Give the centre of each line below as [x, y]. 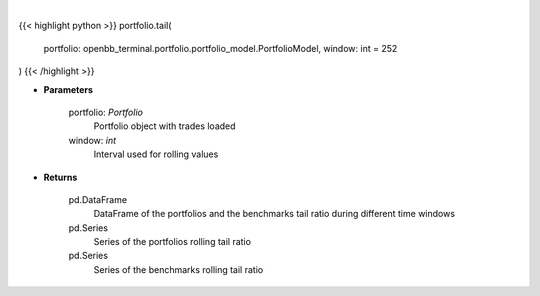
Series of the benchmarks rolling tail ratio [178, 269]
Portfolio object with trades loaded [164, 126]
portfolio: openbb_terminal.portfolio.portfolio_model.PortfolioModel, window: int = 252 [220, 48]
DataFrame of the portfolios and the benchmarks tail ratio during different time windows [274, 214]
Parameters [68, 89]
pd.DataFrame [98, 199]
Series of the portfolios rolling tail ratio [172, 242]
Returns [60, 177]
